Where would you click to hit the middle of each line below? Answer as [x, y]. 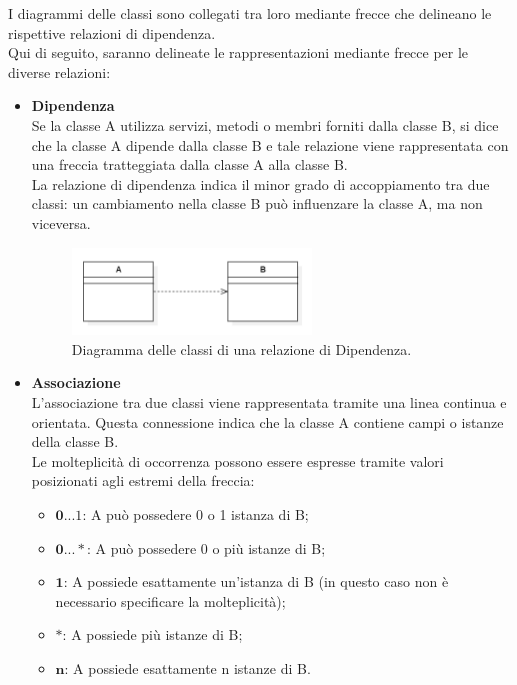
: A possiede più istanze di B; [152, 634]
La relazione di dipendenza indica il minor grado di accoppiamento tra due [260, 183]
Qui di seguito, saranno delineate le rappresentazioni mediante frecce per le [238, 52]
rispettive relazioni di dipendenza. [112, 32]
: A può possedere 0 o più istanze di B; [206, 547]
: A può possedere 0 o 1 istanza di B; [195, 513]
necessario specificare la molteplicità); [170, 600]
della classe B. [75, 441]
